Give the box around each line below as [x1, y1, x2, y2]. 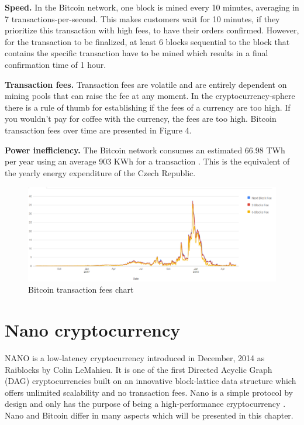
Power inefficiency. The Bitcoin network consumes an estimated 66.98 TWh [5, 143, 285, 156]
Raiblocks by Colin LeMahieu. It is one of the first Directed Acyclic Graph [5, 363, 272, 375]
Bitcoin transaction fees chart [28, 283, 134, 296]
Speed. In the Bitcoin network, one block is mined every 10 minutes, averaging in [5, 1, 299, 13]
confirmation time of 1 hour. [5, 58, 106, 70]
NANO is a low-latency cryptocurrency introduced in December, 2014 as [5, 352, 265, 364]
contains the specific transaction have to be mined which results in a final [5, 47, 268, 59]
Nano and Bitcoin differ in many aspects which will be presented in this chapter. [5, 409, 293, 421]
